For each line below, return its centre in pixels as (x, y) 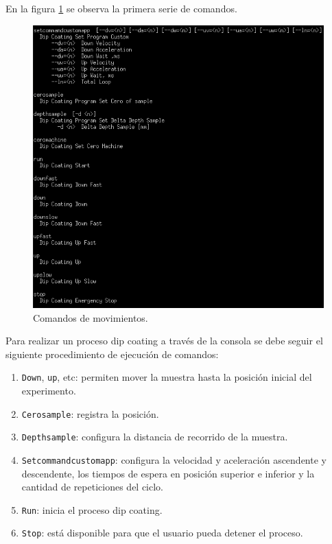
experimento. (49, 391)
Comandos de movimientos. (91, 317)
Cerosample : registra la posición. (90, 413)
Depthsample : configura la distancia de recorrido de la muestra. (155, 437)
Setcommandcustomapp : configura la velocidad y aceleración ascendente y (174, 459)
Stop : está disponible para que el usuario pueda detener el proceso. (162, 533)
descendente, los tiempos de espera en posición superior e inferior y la (168, 473)
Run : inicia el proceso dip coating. (92, 509)
